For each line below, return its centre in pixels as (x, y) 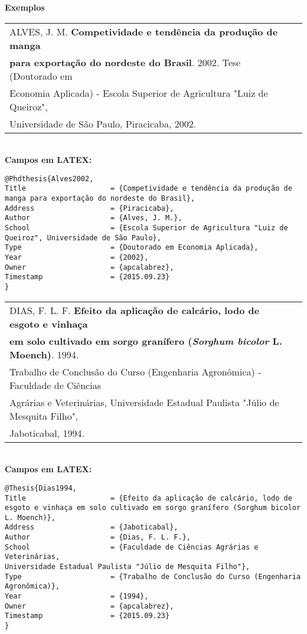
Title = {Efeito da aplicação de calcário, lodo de (148, 498)
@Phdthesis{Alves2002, (49, 179)
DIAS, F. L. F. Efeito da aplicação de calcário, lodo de (135, 310)
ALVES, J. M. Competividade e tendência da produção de (144, 31)
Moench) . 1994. (44, 354)
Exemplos (25, 7)
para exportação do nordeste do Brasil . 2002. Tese (125, 62)
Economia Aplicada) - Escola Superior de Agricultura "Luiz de (139, 93)
